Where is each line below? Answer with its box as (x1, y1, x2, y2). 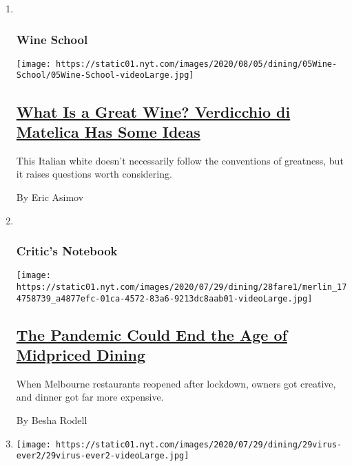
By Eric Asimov (16, 189, 84, 204)
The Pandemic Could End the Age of (16, 324, 287, 345)
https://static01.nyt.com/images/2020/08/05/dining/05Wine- (56, 59, 338, 69)
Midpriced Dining (16, 344, 146, 366)
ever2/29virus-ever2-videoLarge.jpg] (16, 451, 189, 461)
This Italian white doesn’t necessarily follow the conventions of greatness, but (16, 153, 344, 167)
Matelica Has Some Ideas (16, 120, 200, 142)
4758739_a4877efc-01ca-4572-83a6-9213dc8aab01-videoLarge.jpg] (16, 293, 313, 304)
